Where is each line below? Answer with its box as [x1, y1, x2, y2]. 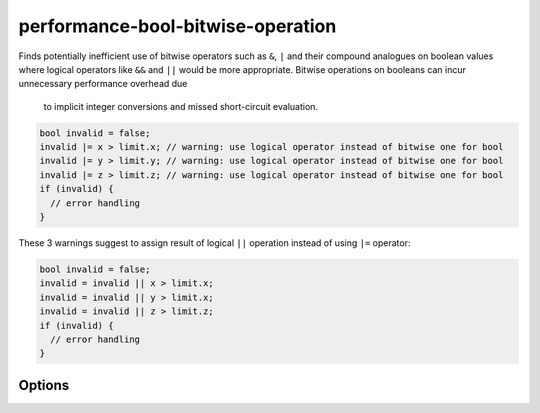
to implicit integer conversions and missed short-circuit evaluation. [43, 100, 319, 112]
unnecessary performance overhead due [18, 78, 188, 90]
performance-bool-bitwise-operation [18, 15, 337, 37]
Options [18, 376, 70, 394]
